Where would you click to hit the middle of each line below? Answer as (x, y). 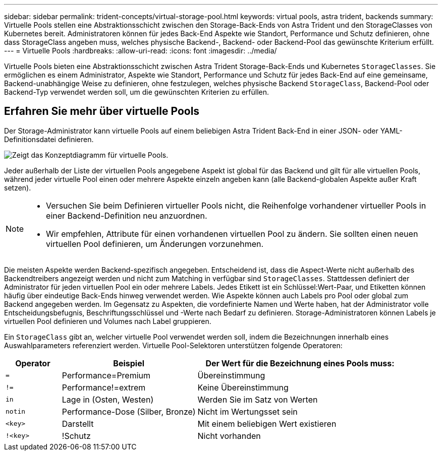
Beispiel (129, 363)
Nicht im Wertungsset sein (247, 411)
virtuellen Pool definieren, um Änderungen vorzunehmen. (155, 244)
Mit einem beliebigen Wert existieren (267, 424)
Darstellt (78, 424)
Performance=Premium (106, 375)
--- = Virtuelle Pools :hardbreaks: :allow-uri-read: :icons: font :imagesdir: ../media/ (141, 51)
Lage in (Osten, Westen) (108, 399)
